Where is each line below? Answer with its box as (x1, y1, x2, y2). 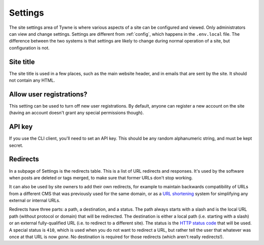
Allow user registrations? (9, 90, 88, 98)
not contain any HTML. (9, 77, 55, 83)
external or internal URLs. (9, 198, 61, 203)
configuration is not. (9, 45, 50, 51)
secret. (9, 142, 23, 148)
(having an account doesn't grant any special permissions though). (9, 110, 144, 116)
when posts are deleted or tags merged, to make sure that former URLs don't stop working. (9, 175, 193, 180)
